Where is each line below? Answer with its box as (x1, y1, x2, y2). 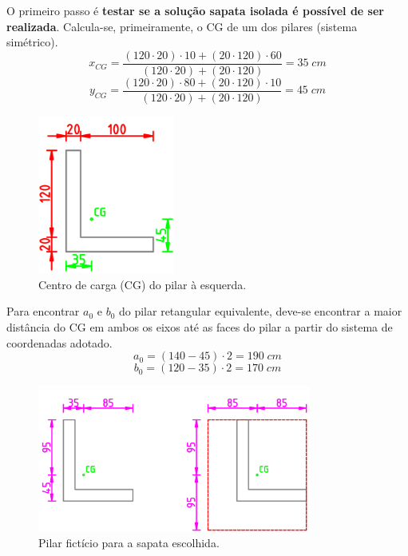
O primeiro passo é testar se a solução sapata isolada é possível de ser (6, 2, 384, 18)
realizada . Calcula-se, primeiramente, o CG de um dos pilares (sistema (6, 18, 358, 34)
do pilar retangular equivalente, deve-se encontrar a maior (118, 303, 402, 320)
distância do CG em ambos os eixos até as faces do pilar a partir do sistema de (6, 319, 393, 336)
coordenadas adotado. (6, 334, 113, 351)
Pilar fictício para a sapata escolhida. (38, 534, 220, 551)
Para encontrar (6, 303, 80, 320)
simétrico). (6, 34, 58, 50)
